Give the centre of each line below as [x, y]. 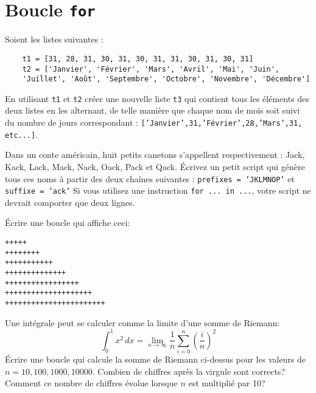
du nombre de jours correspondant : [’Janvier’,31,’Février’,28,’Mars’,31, [154, 122]
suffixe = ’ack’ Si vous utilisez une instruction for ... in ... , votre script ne [158, 190]
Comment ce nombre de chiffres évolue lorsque [91, 383]
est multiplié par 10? [227, 383]
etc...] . [22, 134]
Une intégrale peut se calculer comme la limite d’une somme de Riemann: [142, 322]
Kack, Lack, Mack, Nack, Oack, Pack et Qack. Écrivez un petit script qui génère [155, 166]
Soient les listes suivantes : [54, 39]
